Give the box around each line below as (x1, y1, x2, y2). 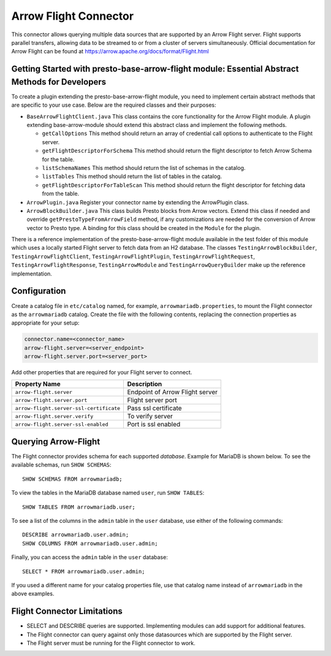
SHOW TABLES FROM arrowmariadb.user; (22, 503, 136, 511)
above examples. (11, 590, 55, 598)
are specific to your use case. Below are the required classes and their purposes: (11, 101, 216, 109)
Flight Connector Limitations (11, 606, 123, 617)
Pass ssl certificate (127, 404, 182, 412)
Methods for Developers (11, 77, 107, 87)
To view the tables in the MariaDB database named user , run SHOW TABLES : (11, 489, 205, 496)
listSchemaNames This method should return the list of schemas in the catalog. (42, 164, 246, 171)
